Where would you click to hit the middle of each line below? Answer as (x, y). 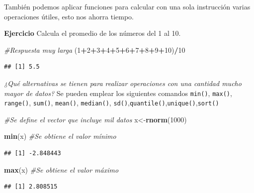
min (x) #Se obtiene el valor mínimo (60, 136)
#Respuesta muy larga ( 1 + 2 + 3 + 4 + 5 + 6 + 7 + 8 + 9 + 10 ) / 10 (95, 49)
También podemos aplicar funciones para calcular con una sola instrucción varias (127, 6)
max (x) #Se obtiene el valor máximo (61, 169)
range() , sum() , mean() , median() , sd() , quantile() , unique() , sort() (112, 103)
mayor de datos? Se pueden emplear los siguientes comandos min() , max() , (118, 93)
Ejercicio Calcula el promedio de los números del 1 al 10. (92, 33)
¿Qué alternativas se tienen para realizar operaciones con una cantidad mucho (123, 83)
